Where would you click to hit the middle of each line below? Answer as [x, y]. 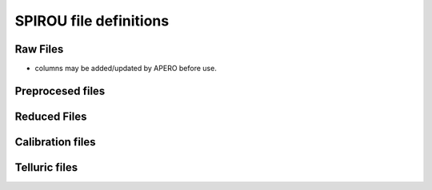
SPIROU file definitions [92, 21]
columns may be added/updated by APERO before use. [126, 69]
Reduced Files [51, 116]
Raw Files [39, 49]
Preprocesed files [60, 91]
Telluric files [46, 167]
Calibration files [55, 142]
